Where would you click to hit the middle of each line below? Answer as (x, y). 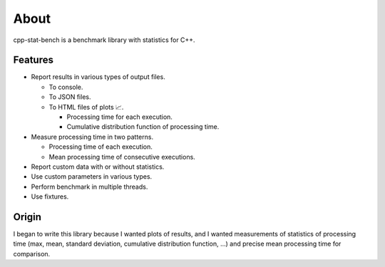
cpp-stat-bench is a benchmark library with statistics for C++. (104, 40)
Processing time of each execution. (101, 147)
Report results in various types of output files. (98, 77)
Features (33, 60)
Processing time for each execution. (119, 117)
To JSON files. (70, 97)
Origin (27, 217)
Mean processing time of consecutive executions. (122, 157)
